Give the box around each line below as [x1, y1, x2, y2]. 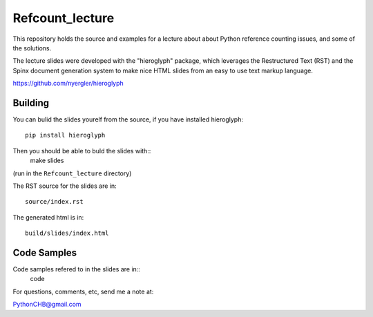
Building [12, 97, 50, 108]
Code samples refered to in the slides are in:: [12, 265, 141, 273]
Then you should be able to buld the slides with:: [12, 146, 151, 155]
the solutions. [12, 44, 52, 52]
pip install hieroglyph [25, 131, 106, 140]
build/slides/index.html [25, 229, 109, 238]
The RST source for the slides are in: [12, 182, 117, 190]
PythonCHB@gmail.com [12, 300, 82, 309]
